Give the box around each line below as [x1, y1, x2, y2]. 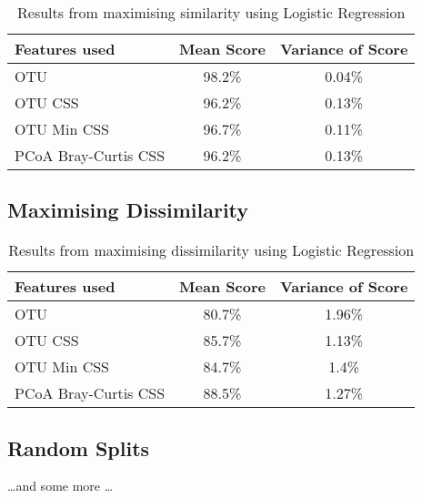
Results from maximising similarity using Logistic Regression [17, 2, 406, 23]
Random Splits [7, 433, 150, 462]
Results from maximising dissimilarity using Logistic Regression [8, 239, 415, 261]
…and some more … [7, 476, 114, 495]
